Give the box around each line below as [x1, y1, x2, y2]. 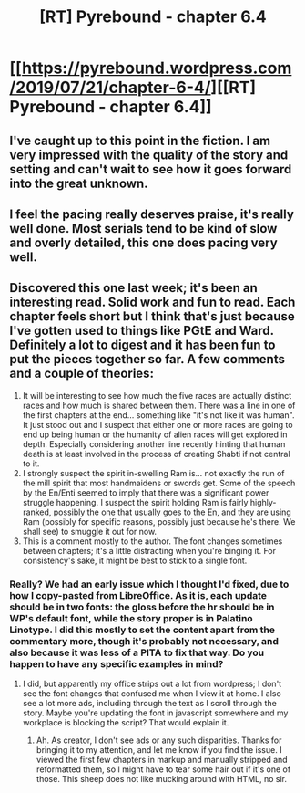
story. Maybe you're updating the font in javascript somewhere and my [22, 707, 289, 718]
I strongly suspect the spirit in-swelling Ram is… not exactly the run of [22, 467, 285, 478]
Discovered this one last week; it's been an [9, 280, 258, 296]
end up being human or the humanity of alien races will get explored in [22, 429, 289, 440]
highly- [249, 496, 277, 507]
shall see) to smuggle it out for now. [22, 526, 158, 537]
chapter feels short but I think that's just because [9, 308, 296, 325]
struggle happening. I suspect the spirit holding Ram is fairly [22, 496, 249, 507]
